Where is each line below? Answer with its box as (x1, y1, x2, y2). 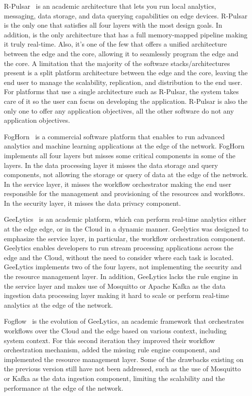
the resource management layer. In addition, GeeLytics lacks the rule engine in (4, 271, 238, 281)
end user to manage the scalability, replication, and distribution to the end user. (4, 77, 242, 87)
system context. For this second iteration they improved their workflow (4, 335, 215, 345)
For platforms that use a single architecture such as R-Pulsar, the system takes (4, 86, 239, 97)
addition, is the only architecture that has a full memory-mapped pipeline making (4, 29, 248, 39)
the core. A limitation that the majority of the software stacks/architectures (4, 58, 230, 68)
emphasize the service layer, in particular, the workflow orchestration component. (4, 233, 246, 243)
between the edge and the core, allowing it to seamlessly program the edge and (4, 48, 238, 58)
